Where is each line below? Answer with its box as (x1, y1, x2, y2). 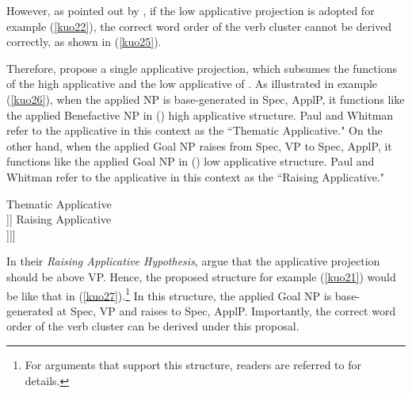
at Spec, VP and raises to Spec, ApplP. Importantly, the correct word (56, 302, 396, 319)
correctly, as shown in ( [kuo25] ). (6, 33, 162, 50)
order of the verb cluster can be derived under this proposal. (6, 318, 299, 334)
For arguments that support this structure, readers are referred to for (25, 356, 361, 372)
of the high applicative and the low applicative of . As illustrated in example (6, 75, 378, 92)
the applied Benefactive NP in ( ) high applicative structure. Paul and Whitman (6, 106, 394, 123)
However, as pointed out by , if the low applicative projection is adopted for (6, 2, 375, 18)
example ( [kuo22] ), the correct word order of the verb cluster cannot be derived (6, 17, 392, 34)
